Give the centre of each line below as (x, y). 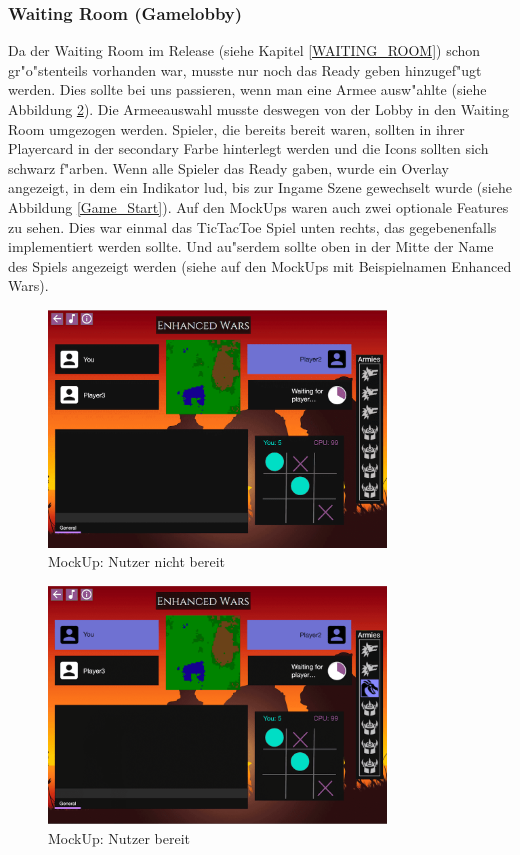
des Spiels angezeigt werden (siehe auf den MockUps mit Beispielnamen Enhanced (260, 265)
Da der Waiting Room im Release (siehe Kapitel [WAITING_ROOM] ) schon (244, 50)
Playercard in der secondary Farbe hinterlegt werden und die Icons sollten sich (248, 148)
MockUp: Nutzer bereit (119, 837)
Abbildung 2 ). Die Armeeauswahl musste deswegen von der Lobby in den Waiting (258, 109)
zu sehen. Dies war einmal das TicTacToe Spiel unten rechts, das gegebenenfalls (252, 226)
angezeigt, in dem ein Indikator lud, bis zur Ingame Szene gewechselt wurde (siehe (260, 187)
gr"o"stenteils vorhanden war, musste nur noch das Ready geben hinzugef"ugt (245, 69)
